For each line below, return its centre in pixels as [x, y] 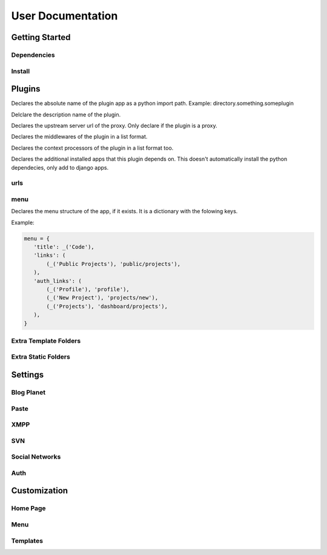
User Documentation [64, 16]
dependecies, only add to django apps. [60, 167]
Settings [28, 375]
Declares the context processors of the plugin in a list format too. [92, 148]
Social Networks [36, 457]
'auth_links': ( [58, 281]
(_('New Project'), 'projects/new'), [102, 298]
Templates [27, 540]
